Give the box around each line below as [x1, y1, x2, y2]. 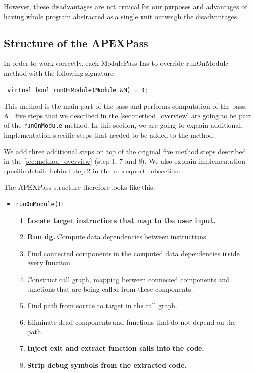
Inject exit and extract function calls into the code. [27, 343, 204, 353]
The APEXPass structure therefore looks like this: [4, 182, 155, 192]
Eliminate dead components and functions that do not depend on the [27, 316, 236, 327]
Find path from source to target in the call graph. [27, 300, 177, 311]
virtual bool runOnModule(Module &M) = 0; [7, 86, 148, 94]
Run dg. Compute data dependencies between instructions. [27, 231, 208, 242]
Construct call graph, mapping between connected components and [27, 274, 229, 285]
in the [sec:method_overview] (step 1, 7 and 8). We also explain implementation [4, 156, 246, 166]
